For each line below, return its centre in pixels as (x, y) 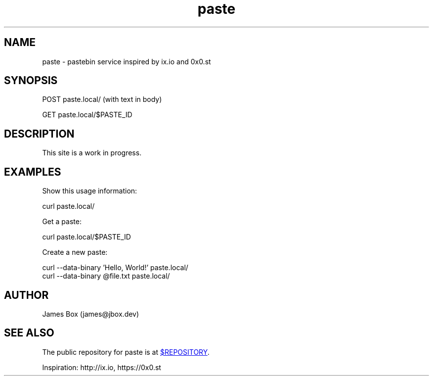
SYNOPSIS (31, 81)
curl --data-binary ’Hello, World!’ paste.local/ (115, 268)
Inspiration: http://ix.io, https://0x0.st (102, 367)
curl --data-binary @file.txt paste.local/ (106, 276)
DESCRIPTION (39, 134)
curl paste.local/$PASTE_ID (87, 237)
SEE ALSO (29, 333)
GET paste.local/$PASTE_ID (87, 115)
